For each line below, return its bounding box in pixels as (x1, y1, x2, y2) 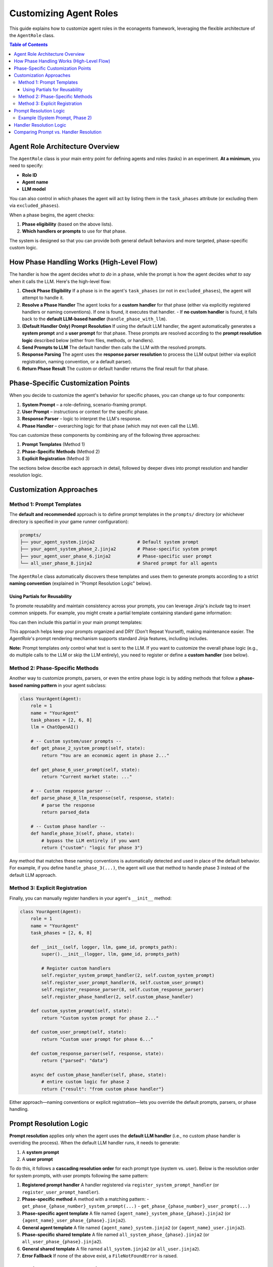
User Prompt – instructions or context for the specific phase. (22, 408, 149, 415)
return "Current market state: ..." (41, 774, 132, 780)
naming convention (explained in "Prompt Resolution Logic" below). (9, 580, 152, 586)
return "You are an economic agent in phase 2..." (41, 753, 169, 758)
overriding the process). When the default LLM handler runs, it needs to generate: (9, 1140, 180, 1146)
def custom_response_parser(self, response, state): (30, 1051, 164, 1056)
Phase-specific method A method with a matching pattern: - (22, 1196, 149, 1202)
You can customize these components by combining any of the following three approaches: (9, 432, 201, 438)
